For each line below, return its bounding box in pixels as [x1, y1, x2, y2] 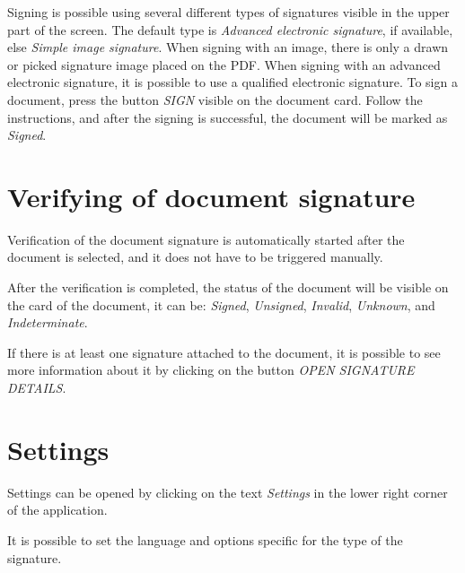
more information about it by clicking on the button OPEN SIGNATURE [7, 360, 415, 379]
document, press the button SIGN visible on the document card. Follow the [7, 90, 423, 109]
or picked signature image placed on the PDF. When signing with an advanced [7, 55, 441, 74]
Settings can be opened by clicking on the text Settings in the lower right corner [7, 482, 448, 501]
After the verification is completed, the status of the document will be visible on [7, 278, 449, 297]
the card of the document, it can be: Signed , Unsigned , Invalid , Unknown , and [7, 295, 435, 314]
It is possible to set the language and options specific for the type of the [7, 530, 403, 549]
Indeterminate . [7, 313, 88, 332]
